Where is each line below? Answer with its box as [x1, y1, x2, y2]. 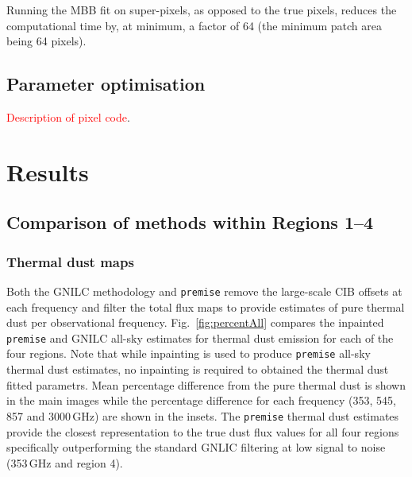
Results [6, 155, 89, 188]
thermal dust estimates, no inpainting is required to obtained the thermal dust [6, 361, 389, 378]
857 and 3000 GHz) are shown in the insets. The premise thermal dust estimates [6, 407, 399, 424]
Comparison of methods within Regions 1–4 [6, 210, 374, 235]
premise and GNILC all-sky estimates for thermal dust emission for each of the [6, 329, 394, 346]
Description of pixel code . [6, 108, 130, 125]
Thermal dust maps [6, 251, 134, 271]
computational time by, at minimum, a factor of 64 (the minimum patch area [6, 17, 382, 33]
